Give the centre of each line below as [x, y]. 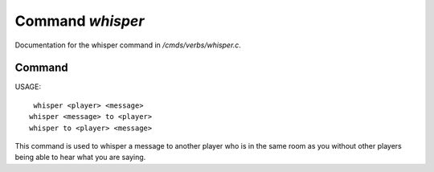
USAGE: [28, 87]
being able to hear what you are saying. [80, 158]
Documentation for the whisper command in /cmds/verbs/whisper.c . [128, 45]
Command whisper [80, 21]
